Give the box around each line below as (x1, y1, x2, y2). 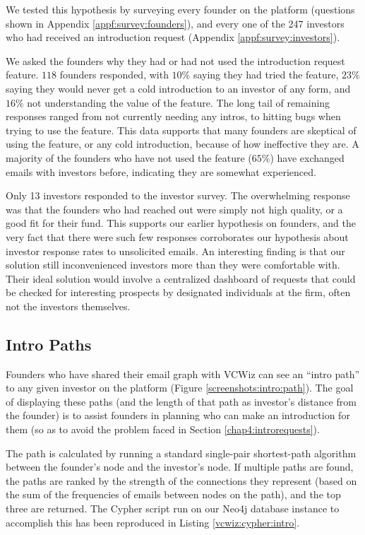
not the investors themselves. (6, 298, 131, 313)
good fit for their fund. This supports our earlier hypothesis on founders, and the (6, 216, 356, 230)
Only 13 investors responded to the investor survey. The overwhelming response (6, 188, 350, 203)
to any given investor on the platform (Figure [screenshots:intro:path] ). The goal (6, 380, 354, 395)
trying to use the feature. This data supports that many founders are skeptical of (6, 122, 357, 137)
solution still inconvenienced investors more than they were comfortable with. (6, 257, 340, 272)
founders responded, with (59, 67, 169, 82)
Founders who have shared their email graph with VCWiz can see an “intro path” (6, 366, 360, 381)
